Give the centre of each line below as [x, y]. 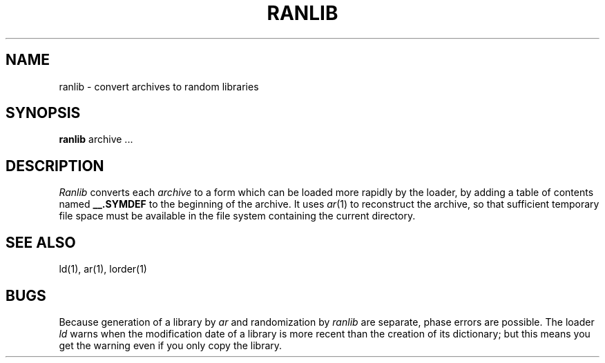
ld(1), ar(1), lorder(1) [103, 269]
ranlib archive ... [96, 139]
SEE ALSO [41, 242]
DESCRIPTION [55, 166]
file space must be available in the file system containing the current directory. [237, 216]
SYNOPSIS [43, 113]
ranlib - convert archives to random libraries [159, 86]
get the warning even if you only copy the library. [171, 345]
